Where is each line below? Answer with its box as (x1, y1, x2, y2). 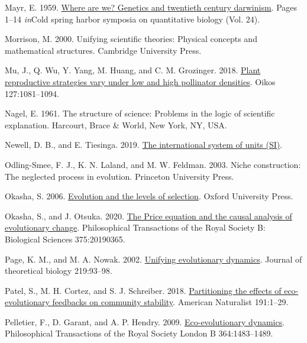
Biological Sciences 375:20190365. (5, 232, 125, 245)
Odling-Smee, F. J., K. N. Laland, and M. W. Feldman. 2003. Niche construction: (5, 158, 301, 170)
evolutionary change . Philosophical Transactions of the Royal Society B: (5, 221, 266, 234)
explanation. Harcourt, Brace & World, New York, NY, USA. (5, 118, 227, 131)
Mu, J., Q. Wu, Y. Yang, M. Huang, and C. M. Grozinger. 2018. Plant (5, 64, 261, 76)
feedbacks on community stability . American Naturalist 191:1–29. (52, 296, 289, 308)
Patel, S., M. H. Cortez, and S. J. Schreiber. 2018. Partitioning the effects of (5, 284, 282, 296)
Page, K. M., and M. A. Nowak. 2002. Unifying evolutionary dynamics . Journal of (5, 253, 302, 265)
